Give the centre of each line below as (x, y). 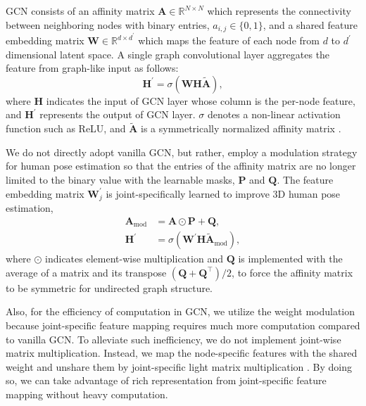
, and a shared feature (310, 24)
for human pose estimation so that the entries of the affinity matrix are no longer (181, 166)
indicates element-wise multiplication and (134, 259)
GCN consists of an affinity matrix (80, 11)
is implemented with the (290, 259)
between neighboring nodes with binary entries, (108, 24)
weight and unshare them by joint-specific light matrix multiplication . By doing (179, 366)
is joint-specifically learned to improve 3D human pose (223, 193)
